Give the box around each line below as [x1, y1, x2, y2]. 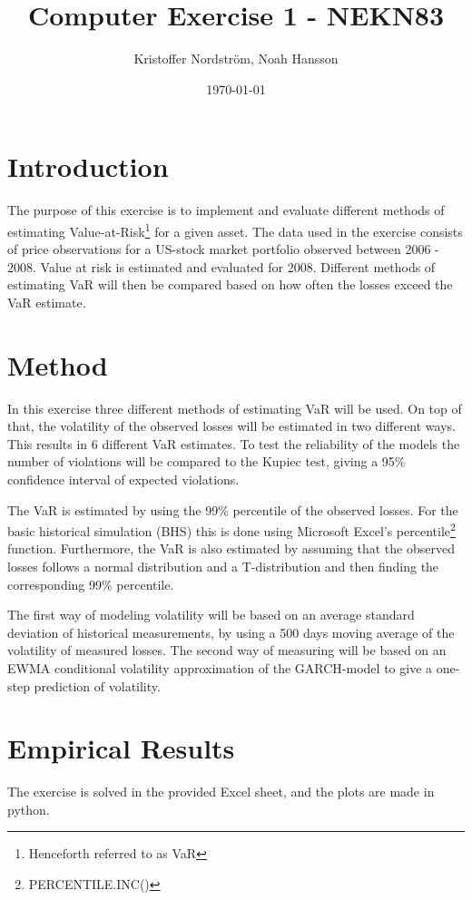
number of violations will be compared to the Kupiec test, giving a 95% [7, 452, 406, 471]
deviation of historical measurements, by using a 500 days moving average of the [7, 622, 455, 641]
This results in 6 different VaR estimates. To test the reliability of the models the [7, 434, 460, 453]
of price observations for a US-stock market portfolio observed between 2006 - [7, 240, 439, 259]
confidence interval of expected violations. [7, 469, 240, 488]
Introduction [7, 148, 169, 185]
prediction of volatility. [34, 676, 161, 695]
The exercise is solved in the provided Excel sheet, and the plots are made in [7, 782, 435, 801]
